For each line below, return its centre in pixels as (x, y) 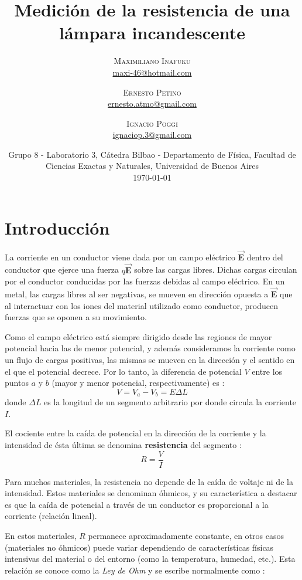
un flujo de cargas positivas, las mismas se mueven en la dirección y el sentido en (150, 359)
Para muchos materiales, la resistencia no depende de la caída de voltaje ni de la (149, 481)
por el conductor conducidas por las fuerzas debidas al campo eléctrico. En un (145, 281)
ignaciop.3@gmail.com (152, 135)
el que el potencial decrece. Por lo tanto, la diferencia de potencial (123, 371)
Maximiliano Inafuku (152, 61)
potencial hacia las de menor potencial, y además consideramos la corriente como (150, 348)
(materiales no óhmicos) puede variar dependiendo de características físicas (139, 547)
